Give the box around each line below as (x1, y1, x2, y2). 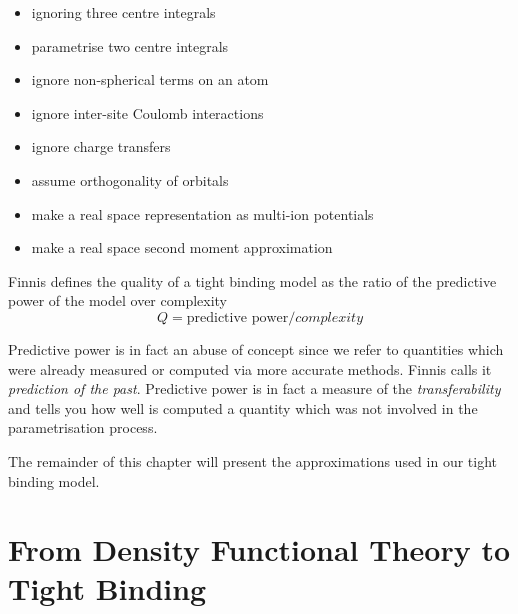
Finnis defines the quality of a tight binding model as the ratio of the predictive (8, 270, 497, 291)
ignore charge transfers (31, 136, 171, 157)
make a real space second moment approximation (31, 237, 333, 258)
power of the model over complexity (8, 290, 228, 311)
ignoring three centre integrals (31, 2, 216, 22)
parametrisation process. (8, 417, 158, 438)
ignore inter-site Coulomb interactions (31, 102, 264, 123)
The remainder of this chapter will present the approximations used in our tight (8, 450, 498, 471)
